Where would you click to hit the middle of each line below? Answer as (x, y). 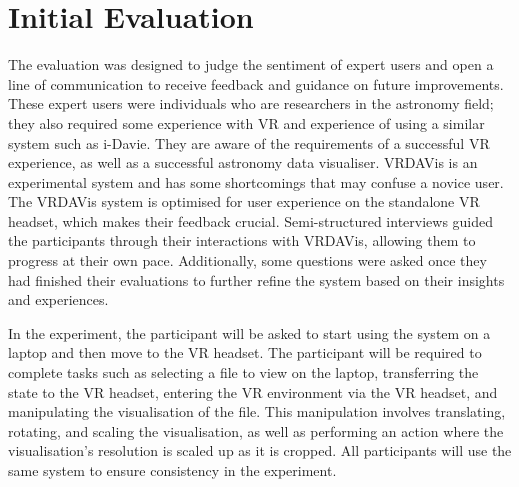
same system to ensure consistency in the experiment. (172, 470)
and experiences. (58, 299)
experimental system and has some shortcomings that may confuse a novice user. (256, 181)
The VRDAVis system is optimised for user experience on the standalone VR (244, 201)
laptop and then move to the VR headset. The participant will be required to (245, 352)
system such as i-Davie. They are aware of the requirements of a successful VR (249, 142)
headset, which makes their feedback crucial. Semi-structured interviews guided (251, 220)
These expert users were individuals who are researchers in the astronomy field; (251, 103)
